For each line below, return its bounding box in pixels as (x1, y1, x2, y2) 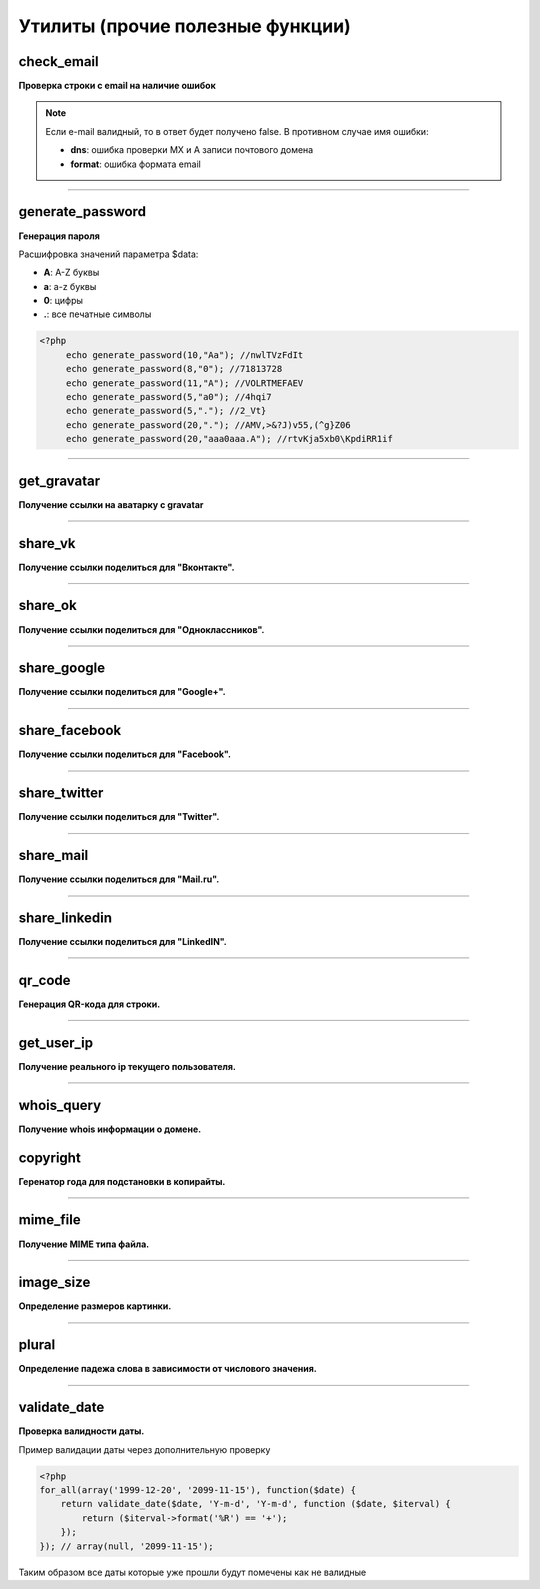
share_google (18, 660, 106, 677)
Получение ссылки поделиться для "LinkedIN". (18, 936, 227, 948)
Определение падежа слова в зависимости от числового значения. (18, 1363, 317, 1375)
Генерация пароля (18, 230, 100, 242)
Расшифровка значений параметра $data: (18, 248, 199, 260)
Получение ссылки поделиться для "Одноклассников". (18, 623, 265, 635)
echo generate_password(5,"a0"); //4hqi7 (65, 391, 272, 403)
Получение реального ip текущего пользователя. (18, 1060, 237, 1072)
